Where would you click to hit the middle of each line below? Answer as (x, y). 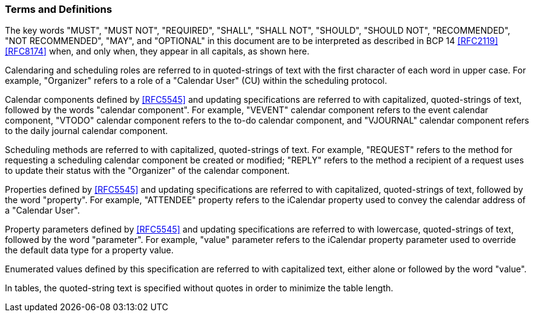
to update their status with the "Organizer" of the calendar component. (147, 171)
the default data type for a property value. (89, 250)
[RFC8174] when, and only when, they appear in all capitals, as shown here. (157, 51)
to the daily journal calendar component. (87, 131)
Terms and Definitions (59, 9)
